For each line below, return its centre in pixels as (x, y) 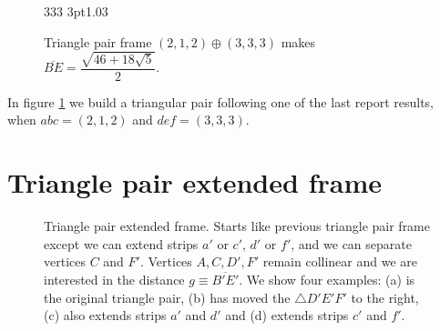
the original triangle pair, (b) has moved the (167, 297)
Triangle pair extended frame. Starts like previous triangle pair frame (237, 226)
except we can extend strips (121, 243)
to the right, (385, 297)
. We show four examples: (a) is (327, 279)
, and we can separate (351, 243)
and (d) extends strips (287, 315)
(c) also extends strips (105, 315)
